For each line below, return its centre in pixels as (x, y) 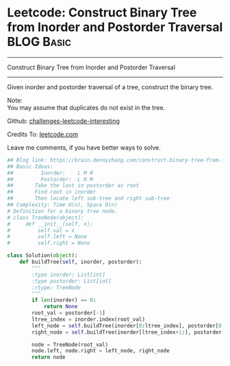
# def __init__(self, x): (50, 224)
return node (49, 357)
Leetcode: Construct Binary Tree (102, 13)
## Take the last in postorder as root (73, 186)
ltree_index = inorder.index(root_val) (89, 319)
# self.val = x (41, 230)
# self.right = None (49, 243)
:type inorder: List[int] (69, 275)
